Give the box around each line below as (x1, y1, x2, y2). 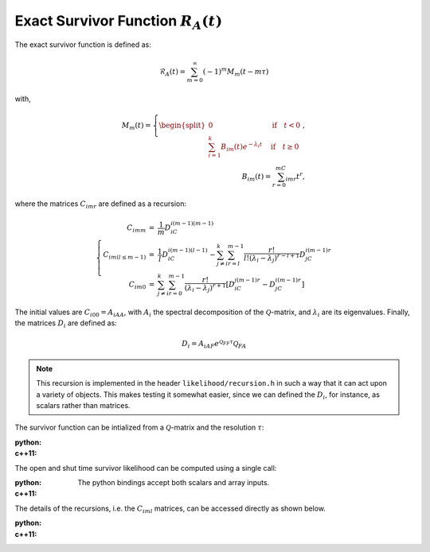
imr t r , (285, 170, 306, 183)
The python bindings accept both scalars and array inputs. (77, 477, 270, 487)
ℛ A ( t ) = (159, 67, 186, 78)
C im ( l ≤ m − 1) (103, 251, 147, 261)
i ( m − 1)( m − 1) (170, 220, 214, 227)
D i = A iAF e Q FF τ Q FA (182, 338, 247, 350)
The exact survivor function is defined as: (14, 40, 151, 49)
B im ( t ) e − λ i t (220, 140, 263, 153)
